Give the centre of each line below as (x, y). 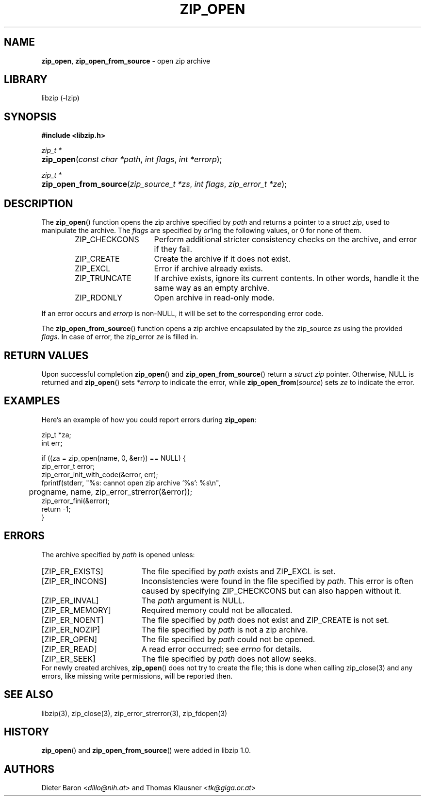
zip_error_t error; (68, 466)
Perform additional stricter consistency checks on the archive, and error (285, 240)
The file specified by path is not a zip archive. (225, 629)
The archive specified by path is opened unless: (118, 554)
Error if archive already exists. (208, 269)
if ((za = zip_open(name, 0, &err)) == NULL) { (114, 458)
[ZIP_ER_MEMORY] (76, 610)
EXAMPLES (32, 401)
